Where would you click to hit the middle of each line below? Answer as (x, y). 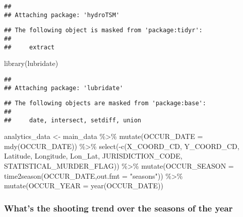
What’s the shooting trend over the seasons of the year (118, 208)
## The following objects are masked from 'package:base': (105, 103)
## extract (29, 47)
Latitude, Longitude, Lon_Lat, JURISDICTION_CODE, (93, 156)
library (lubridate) (31, 63)
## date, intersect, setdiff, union (73, 120)
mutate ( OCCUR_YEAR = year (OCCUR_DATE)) (84, 186)
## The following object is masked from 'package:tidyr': (103, 30)
